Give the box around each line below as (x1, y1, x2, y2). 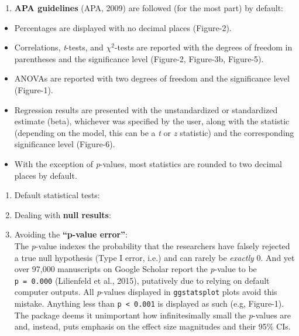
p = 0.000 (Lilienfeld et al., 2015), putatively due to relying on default (14, 274, 270, 286)
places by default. (14, 169, 77, 181)
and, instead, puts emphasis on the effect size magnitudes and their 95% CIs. (14, 320, 291, 332)
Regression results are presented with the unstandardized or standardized (14, 103, 278, 116)
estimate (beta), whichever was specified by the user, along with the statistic (14, 115, 290, 127)
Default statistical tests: (14, 189, 100, 201)
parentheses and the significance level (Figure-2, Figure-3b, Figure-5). (14, 52, 264, 65)
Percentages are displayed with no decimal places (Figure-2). (14, 21, 232, 33)
